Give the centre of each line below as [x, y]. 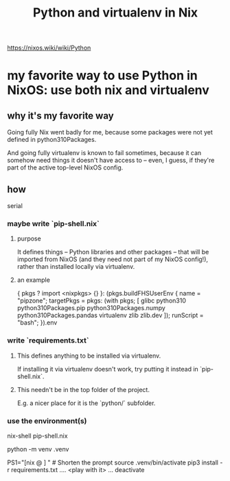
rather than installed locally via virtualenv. [76, 267]
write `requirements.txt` [48, 340]
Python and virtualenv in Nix [115, 13]
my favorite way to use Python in [102, 75]
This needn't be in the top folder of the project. [83, 389]
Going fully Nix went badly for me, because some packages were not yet [110, 132]
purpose [29, 238]
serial [15, 206]
